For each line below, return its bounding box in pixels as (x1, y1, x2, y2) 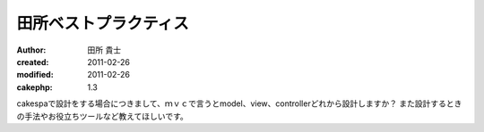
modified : (16, 70, 54, 80)
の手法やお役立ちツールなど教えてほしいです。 (16, 111, 188, 121)
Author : (16, 45, 47, 55)
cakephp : (16, 81, 53, 93)
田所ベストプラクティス (16, 13, 189, 33)
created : (16, 56, 49, 67)
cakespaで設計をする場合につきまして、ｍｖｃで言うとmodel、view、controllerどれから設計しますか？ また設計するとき (16, 98, 462, 109)
